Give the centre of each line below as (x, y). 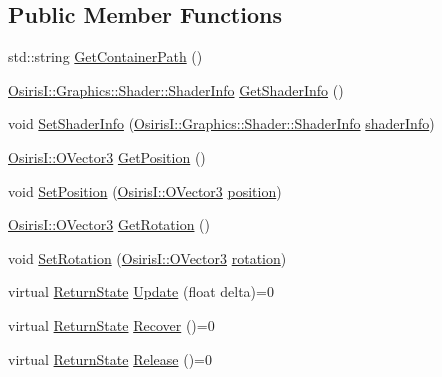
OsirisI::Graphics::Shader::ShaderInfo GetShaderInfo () (176, 89)
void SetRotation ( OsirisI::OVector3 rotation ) (147, 257)
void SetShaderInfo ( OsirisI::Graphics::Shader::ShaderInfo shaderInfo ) (221, 123)
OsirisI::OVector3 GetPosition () (107, 156)
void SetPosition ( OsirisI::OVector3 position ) (145, 190)
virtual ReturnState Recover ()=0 (111, 324)
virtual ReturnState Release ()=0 (110, 358)
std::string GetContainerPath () (105, 56)
